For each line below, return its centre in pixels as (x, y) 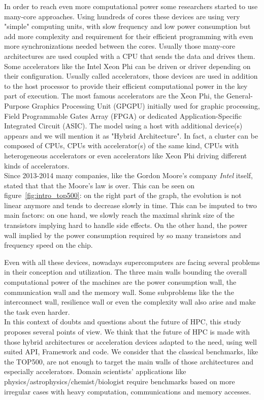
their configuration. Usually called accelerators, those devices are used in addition (131, 76)
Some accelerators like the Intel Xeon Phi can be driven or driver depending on (127, 66)
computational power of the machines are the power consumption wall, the (120, 282)
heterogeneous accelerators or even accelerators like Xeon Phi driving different (126, 155)
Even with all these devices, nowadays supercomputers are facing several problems (132, 262)
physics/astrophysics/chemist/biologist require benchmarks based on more (120, 381)
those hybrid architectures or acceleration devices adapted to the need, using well (130, 341)
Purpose (17, 105)
